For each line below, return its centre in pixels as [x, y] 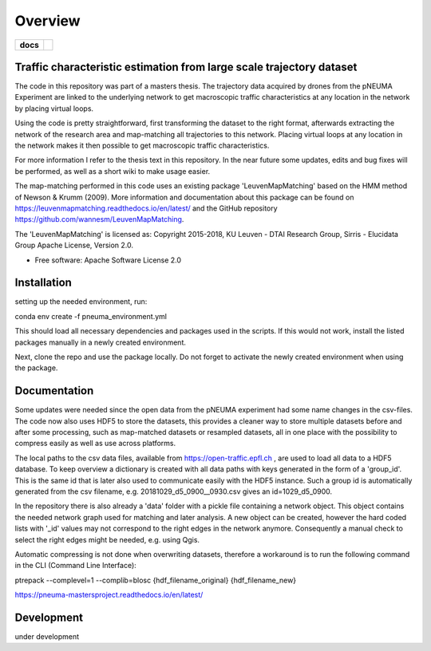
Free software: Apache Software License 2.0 [108, 260]
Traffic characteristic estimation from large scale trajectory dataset [186, 67]
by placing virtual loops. [54, 108]
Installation [43, 283]
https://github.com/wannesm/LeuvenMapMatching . [99, 219]
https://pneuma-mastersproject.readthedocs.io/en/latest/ [109, 595]
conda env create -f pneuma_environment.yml [91, 316]
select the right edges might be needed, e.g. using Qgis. [107, 539]
